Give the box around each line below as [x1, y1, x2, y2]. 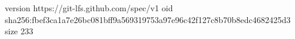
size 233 [5, 25, 33, 37]
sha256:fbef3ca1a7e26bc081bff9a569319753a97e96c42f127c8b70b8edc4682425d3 [5, 13, 291, 25]
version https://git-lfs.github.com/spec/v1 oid [5, 2, 173, 14]
